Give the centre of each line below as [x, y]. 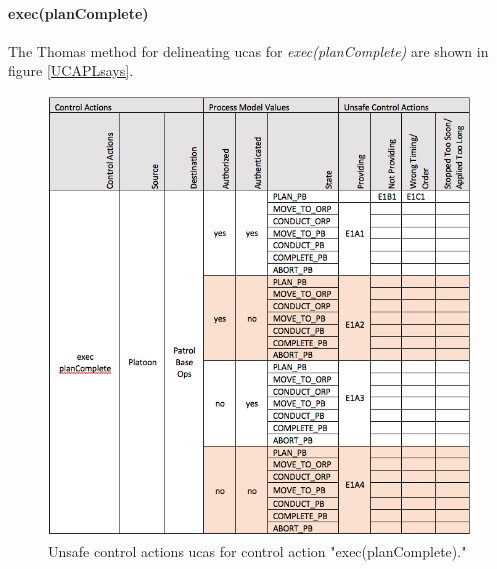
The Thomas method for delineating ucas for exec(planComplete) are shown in [248, 50]
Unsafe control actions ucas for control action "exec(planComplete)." [257, 551]
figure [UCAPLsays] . [71, 70]
